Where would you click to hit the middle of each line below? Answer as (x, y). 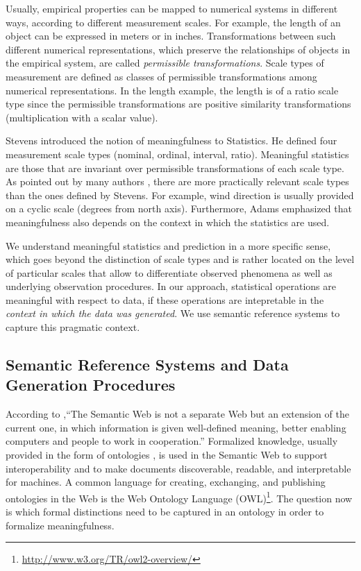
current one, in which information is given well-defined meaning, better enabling (176, 427)
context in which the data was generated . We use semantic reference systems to (173, 313)
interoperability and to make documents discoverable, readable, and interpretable (178, 468)
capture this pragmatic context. (73, 327)
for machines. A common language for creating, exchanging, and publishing (166, 482)
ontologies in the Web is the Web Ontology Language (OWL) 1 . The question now (179, 497)
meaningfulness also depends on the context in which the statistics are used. (168, 222)
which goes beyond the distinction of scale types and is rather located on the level (180, 259)
